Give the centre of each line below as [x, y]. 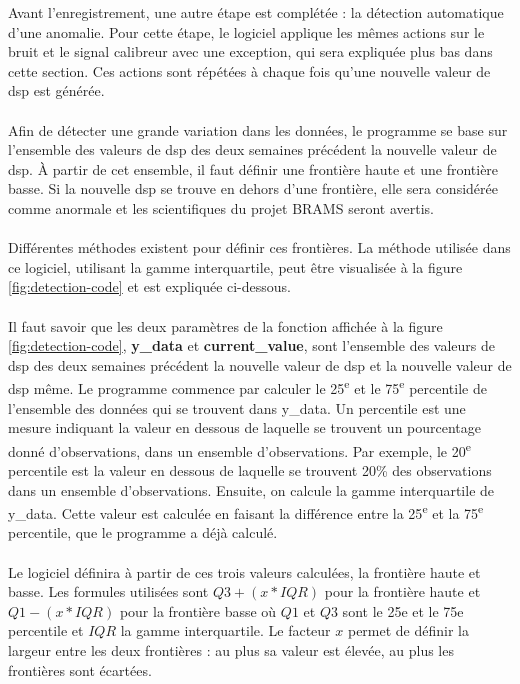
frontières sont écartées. [80, 669]
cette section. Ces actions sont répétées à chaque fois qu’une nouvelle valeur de [249, 70]
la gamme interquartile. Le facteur [225, 630]
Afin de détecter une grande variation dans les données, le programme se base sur [258, 129]
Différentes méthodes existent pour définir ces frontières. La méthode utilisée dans [259, 247]
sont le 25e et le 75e [403, 610]
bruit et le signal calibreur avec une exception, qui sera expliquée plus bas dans [250, 51]
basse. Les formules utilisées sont [108, 591]
